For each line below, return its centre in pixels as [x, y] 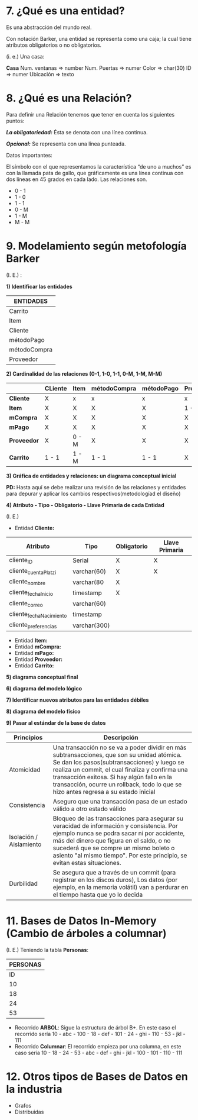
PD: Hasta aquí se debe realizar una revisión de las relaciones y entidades [96, 487]
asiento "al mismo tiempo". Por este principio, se [120, 856]
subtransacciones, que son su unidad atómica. [117, 755]
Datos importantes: [29, 155]
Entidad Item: [31, 641]
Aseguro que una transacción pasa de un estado [120, 802]
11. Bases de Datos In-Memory [82, 921]
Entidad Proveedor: [39, 659]
